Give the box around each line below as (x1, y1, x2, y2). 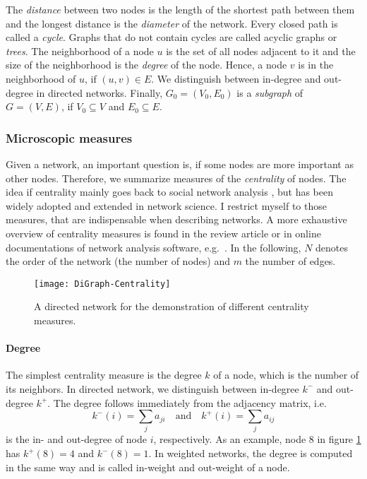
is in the (298, 57, 334, 72)
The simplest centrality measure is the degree (6, 367, 202, 382)
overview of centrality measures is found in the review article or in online (6, 225, 321, 240)
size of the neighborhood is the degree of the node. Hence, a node (6, 57, 287, 72)
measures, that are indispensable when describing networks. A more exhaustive (6, 212, 347, 227)
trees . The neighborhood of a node (6, 43, 154, 58)
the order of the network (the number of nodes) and (6, 254, 230, 268)
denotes (315, 239, 348, 254)
